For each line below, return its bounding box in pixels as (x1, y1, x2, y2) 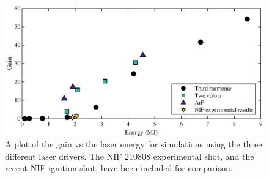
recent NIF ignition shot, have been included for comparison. (5, 161, 233, 174)
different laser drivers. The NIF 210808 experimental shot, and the (5, 149, 254, 162)
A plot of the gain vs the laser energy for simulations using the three (5, 138, 262, 150)
